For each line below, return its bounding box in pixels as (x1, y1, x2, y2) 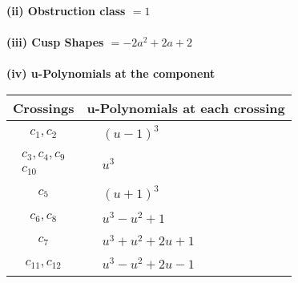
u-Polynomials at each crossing (87, 98, 285, 117)
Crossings (13, 98, 74, 117)
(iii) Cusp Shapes (6, 34, 104, 51)
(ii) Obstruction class (6, 2, 126, 18)
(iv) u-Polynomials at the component (6, 65, 215, 82)
